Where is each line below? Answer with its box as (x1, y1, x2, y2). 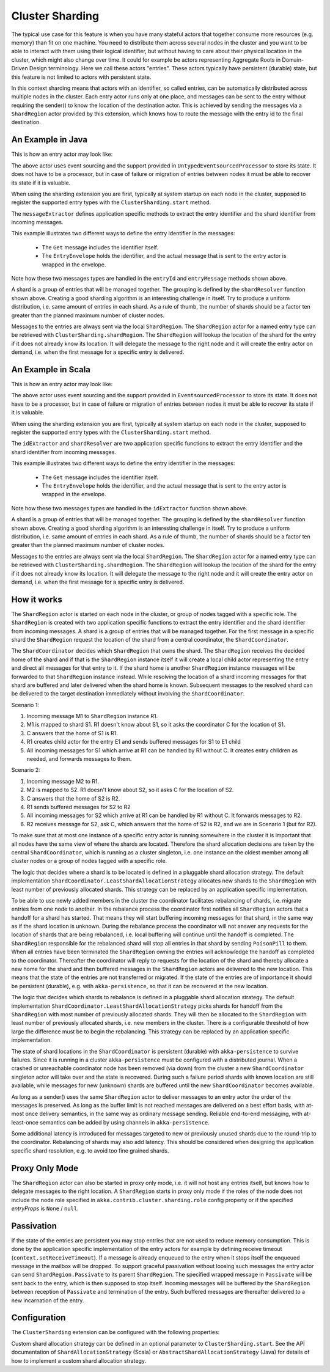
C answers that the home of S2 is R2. (26, 794, 120, 802)
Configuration (11, 1313, 66, 1323)
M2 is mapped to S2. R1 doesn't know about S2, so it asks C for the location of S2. (26, 786, 234, 794)
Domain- (282, 56, 304, 64)
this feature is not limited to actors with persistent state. (11, 73, 152, 81)
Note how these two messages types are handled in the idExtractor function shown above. (11, 504, 248, 512)
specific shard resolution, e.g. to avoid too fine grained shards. (11, 1146, 169, 1154)
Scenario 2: (11, 766, 40, 774)
